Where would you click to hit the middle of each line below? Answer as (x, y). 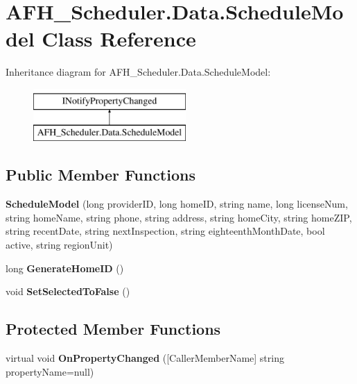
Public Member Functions (101, 175)
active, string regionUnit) (59, 245)
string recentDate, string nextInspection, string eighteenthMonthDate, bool (165, 231)
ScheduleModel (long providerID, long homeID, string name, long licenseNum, (177, 204)
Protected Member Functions (113, 329)
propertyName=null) (50, 371)
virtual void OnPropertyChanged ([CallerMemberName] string (145, 358)
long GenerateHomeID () (65, 268)
